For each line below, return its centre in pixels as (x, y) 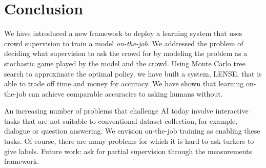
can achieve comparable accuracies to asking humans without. (126, 93)
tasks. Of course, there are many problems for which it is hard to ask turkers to (129, 141)
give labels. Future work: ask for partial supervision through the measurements (128, 151)
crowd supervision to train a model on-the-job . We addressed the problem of (124, 43)
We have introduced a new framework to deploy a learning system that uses (123, 33)
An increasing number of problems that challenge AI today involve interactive (126, 111)
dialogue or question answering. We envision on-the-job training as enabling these (132, 131)
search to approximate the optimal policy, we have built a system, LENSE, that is (133, 73)
